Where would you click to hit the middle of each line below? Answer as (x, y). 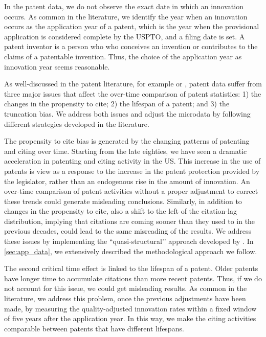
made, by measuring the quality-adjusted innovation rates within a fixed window (130, 308)
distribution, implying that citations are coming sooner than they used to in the (130, 221)
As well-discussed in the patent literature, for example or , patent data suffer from (133, 84)
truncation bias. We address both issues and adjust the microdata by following (127, 113)
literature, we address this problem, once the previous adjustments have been (125, 298)
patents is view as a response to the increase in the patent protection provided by (132, 171)
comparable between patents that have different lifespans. (94, 328)
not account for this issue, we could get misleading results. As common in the (126, 288)
